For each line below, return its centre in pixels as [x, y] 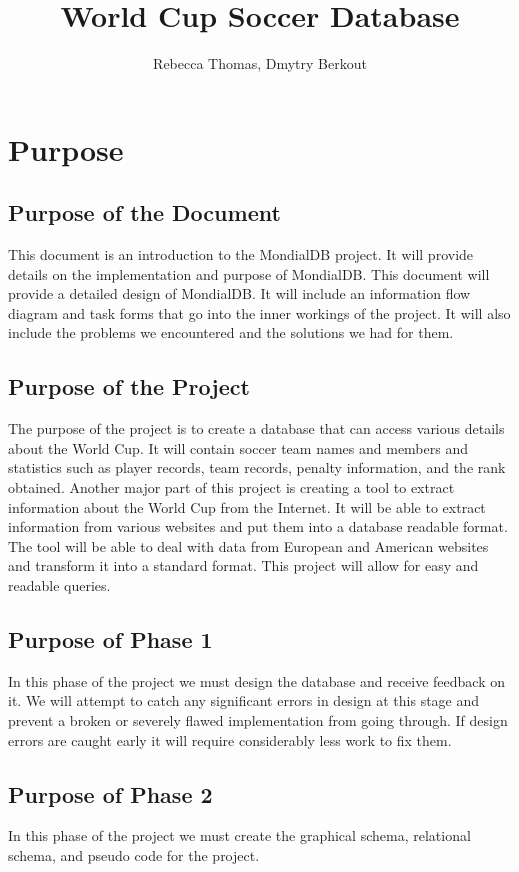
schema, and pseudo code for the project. [134, 855]
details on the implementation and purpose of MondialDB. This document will [249, 273]
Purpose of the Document [144, 212]
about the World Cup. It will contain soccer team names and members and [238, 447]
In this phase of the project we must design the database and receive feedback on [257, 680]
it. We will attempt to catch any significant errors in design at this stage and [244, 700]
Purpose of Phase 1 [110, 639]
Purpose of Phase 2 [110, 793]
